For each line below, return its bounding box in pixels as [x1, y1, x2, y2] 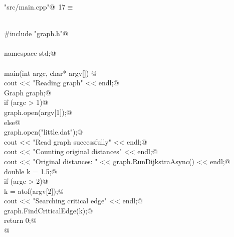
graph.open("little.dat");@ [4, 127, 83, 137]
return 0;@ [4, 215, 37, 225]
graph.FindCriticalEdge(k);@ [4, 205, 93, 215]
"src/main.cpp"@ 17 [4, 2, 66, 12]
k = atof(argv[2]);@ [4, 185, 64, 196]
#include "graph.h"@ [4, 28, 68, 39]
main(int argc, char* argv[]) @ [4, 67, 97, 78]
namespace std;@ [4, 48, 56, 58]
